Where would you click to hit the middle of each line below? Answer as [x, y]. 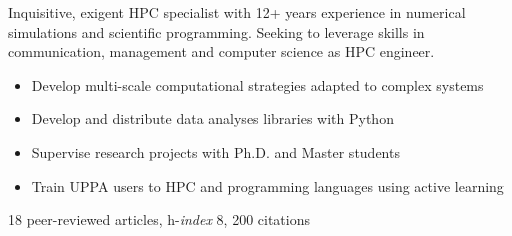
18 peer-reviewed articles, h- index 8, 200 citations [159, 219]
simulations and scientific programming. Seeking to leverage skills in [216, 31]
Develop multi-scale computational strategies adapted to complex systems [257, 84]
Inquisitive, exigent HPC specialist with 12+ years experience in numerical [237, 12]
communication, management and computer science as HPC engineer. [221, 51]
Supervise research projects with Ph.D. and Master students [215, 151]
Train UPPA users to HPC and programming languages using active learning [267, 185]
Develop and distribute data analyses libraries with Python [212, 118]
